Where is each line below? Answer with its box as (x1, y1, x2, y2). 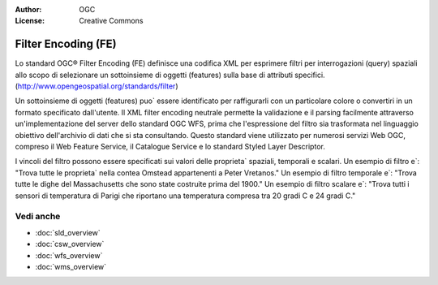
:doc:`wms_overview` (35, 261, 107, 271)
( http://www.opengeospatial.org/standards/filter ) (15, 81, 178, 91)
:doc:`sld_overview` (35, 227, 101, 237)
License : (15, 16, 45, 26)
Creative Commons (79, 16, 144, 26)
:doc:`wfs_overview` (35, 250, 103, 260)
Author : (15, 5, 42, 14)
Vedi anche (15, 211, 61, 222)
